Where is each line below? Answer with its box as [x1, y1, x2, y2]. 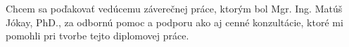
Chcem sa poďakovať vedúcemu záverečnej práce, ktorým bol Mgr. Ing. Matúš [6, 1, 343, 15]
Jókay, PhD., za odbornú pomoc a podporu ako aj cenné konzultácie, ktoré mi [6, 15, 343, 29]
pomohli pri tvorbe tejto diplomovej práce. [6, 28, 189, 43]
